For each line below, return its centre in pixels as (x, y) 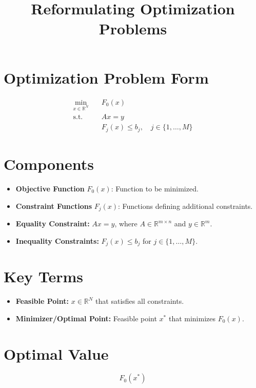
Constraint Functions (54, 206)
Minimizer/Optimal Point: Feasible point (86, 318)
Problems (133, 28)
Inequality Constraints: (57, 240)
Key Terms (43, 276)
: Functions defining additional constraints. (185, 206)
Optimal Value (56, 353)
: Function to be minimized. (155, 188)
